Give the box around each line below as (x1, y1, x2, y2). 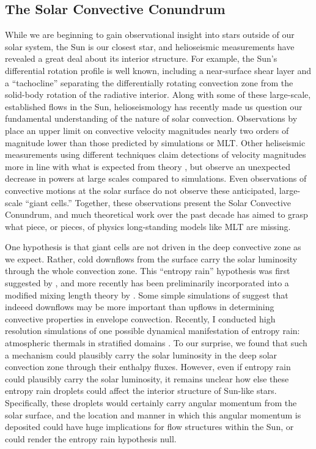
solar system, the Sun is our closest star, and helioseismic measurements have (5, 40, 295, 53)
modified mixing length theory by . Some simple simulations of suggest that (5, 288, 288, 301)
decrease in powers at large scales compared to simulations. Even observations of (5, 172, 307, 185)
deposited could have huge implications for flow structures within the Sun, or (5, 420, 294, 433)
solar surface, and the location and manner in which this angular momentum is (5, 408, 301, 421)
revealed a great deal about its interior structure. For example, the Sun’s (5, 52, 277, 65)
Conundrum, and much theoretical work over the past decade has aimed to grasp (5, 208, 308, 221)
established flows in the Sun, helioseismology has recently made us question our (5, 100, 303, 113)
